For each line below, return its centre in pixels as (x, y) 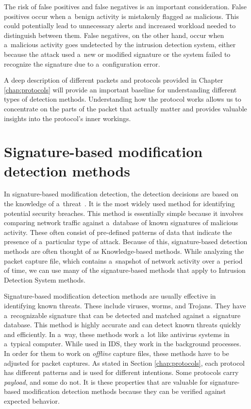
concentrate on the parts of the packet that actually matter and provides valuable (125, 108)
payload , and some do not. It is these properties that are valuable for (106, 382)
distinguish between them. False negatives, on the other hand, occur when (114, 35)
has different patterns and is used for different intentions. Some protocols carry (121, 372)
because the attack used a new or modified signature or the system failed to (117, 54)
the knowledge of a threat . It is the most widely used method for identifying (119, 204)
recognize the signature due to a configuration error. (82, 63)
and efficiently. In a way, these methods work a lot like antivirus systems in (117, 334)
